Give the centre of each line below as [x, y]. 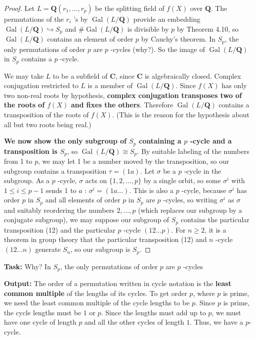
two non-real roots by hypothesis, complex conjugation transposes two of [123, 95]
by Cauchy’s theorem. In [178, 39]
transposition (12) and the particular [60, 229]
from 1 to [18, 161]
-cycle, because [204, 190]
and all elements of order [83, 200]
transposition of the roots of [46, 114]
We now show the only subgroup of [65, 141]
